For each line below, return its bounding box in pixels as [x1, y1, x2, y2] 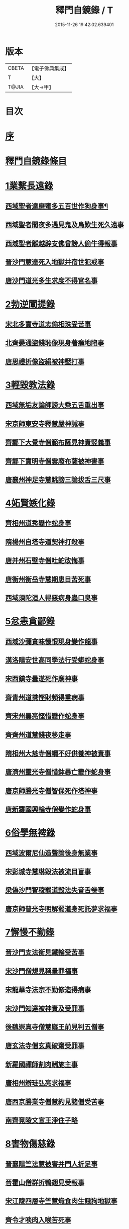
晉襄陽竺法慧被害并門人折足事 [5, 1160, 98, 1168]
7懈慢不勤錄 [5, 927, 55, 938]
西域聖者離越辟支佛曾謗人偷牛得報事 [5, 239, 117, 248]
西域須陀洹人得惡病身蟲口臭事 [5, 594, 98, 602]
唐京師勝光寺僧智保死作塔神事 [5, 786, 98, 795]
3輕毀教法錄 [5, 379, 55, 391]
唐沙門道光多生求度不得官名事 [5, 276, 98, 285]
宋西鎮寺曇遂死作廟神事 [5, 675, 78, 683]
